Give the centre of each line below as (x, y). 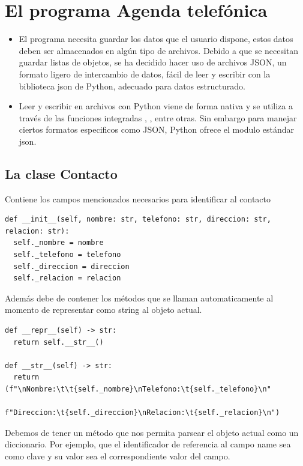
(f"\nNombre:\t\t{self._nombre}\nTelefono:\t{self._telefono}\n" (138, 389)
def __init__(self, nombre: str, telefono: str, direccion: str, (138, 219)
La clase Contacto (61, 173)
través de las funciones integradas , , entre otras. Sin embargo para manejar (158, 117)
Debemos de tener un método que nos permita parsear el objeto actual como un (152, 432)
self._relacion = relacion (67, 278)
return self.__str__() (58, 342)
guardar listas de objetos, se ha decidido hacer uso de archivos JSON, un (153, 62)
